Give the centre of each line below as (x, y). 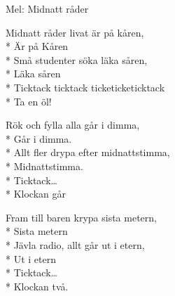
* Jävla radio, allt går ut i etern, (75, 244)
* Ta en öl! (29, 101)
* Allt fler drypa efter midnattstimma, (88, 152)
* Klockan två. (37, 286)
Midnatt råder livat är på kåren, (75, 32)
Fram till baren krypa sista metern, (81, 217)
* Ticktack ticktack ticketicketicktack (85, 87)
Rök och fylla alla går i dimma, (73, 125)
